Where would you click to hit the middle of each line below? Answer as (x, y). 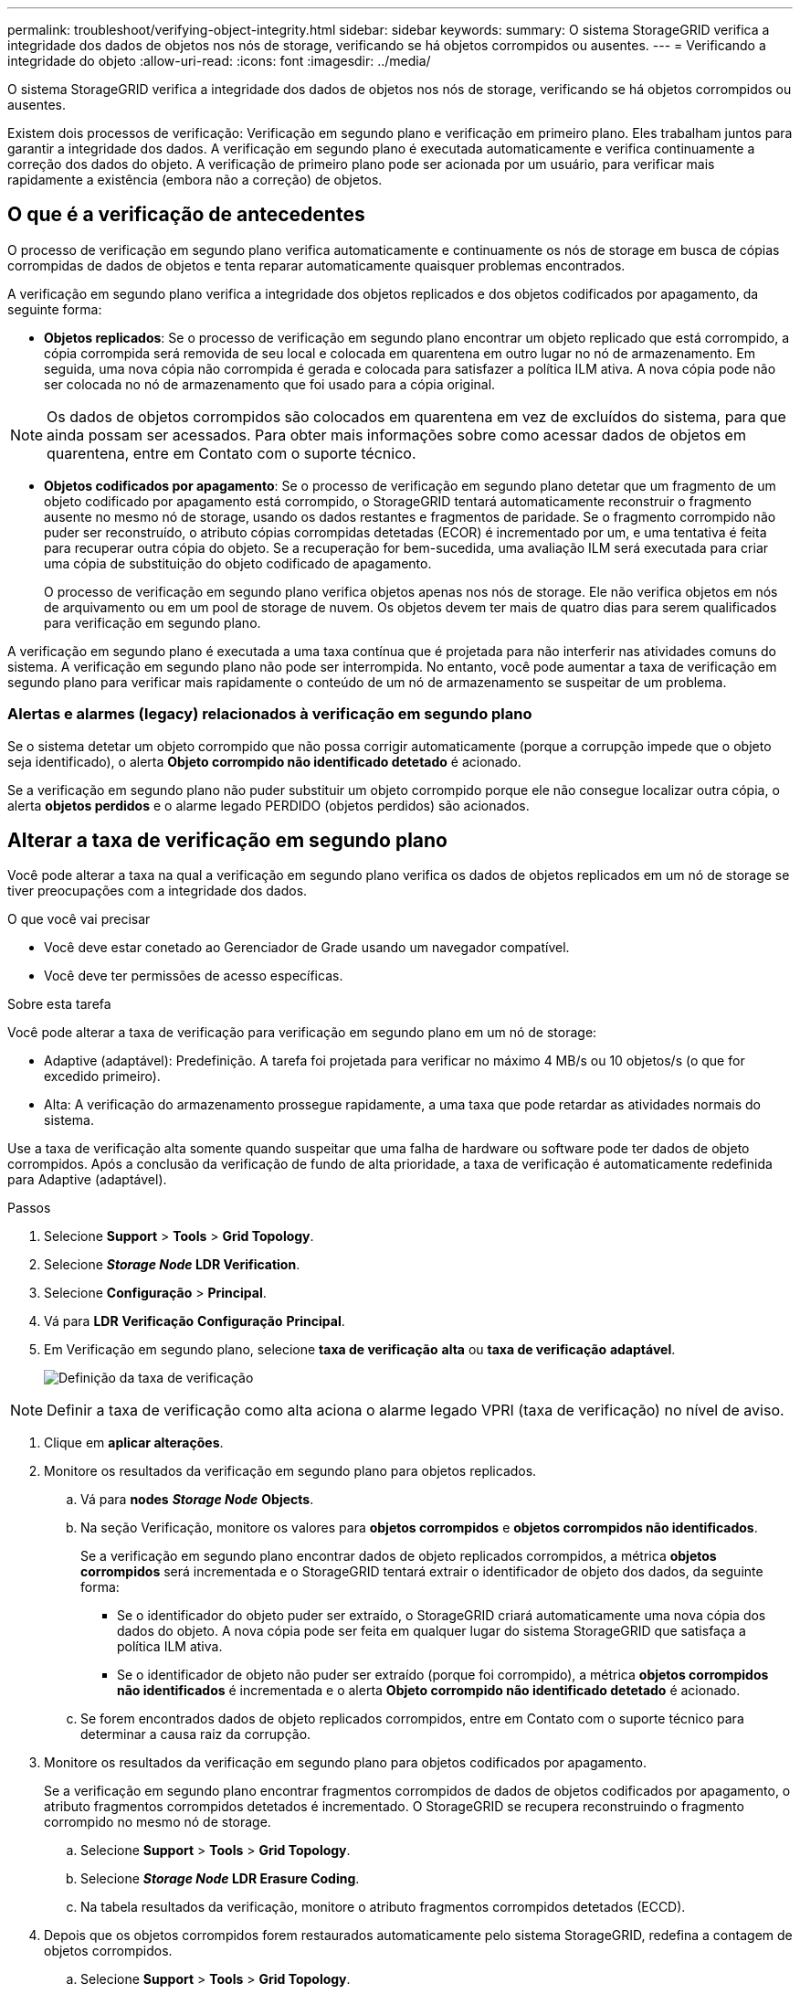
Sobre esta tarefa (59, 1004)
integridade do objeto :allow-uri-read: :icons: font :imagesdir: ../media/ (219, 61)
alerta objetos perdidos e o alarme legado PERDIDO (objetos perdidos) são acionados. (268, 805)
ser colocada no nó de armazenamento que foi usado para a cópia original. (270, 384)
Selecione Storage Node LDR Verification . (172, 1265)
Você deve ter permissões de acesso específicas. (194, 976)
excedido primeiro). (102, 1077)
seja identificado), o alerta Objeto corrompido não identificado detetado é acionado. (264, 761)
